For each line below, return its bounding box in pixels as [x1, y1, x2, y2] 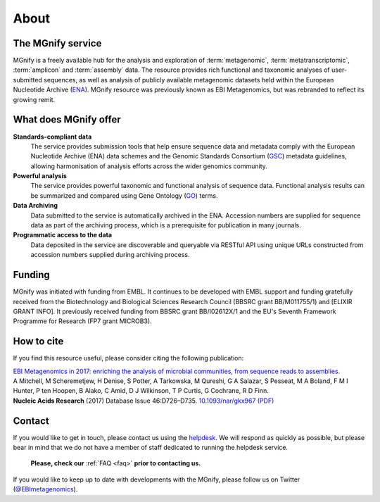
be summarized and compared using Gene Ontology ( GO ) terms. [30, 191, 218, 200]
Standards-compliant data [13, 132, 92, 141]
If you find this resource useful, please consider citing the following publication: [13, 354, 244, 363]
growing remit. [13, 95, 56, 103]
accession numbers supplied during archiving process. [30, 251, 190, 259]
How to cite [13, 335, 64, 348]
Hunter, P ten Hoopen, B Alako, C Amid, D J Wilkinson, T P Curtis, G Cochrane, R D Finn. [13, 387, 269, 395]
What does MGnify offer [13, 113, 121, 126]
